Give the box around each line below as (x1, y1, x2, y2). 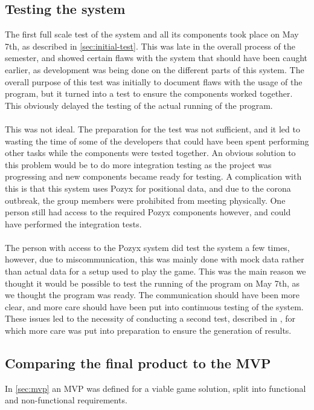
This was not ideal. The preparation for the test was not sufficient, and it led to (5, 122, 300, 135)
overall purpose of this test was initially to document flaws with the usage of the (5, 75, 303, 88)
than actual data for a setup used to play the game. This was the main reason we (5, 265, 306, 278)
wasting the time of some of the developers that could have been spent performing (5, 134, 309, 147)
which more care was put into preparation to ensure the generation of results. (5, 324, 292, 337)
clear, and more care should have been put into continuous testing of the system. (5, 300, 304, 313)
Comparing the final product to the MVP (5, 354, 271, 373)
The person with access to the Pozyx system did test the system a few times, (5, 241, 290, 253)
